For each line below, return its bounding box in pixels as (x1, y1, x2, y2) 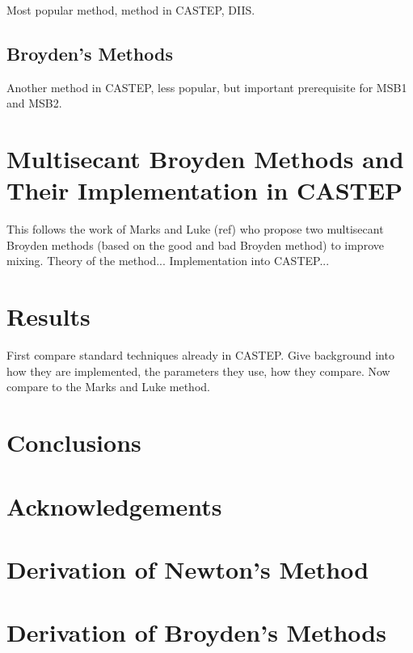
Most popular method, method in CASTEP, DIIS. (6, 2, 255, 18)
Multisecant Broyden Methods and (6, 142, 404, 175)
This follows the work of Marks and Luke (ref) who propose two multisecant (6, 221, 384, 238)
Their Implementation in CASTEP (6, 174, 403, 207)
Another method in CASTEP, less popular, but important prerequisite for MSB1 (6, 78, 407, 95)
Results (6, 300, 91, 333)
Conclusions (6, 426, 141, 459)
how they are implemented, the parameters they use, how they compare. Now (6, 362, 390, 379)
